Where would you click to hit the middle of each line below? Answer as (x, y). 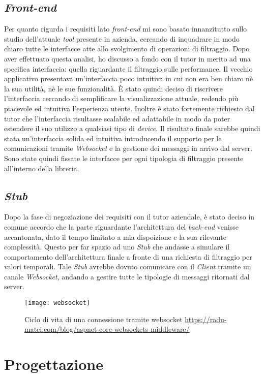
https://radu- (206, 319)
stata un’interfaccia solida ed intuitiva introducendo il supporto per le (113, 138)
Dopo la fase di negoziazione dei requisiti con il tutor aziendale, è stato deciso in (129, 217)
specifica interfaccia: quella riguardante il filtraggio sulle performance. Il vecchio (128, 68)
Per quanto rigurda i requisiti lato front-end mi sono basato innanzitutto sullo (126, 29)
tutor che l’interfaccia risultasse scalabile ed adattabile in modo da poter (117, 118)
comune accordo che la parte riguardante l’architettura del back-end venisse (121, 226)
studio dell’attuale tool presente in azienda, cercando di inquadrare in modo (122, 38)
